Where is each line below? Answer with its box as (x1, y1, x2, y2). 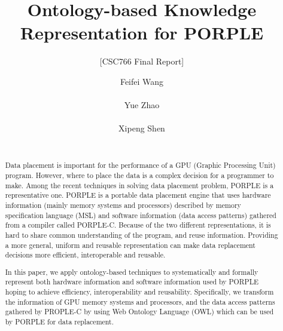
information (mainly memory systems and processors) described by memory (5, 200, 241, 210)
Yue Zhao (124, 99, 160, 111)
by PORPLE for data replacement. (5, 317, 114, 326)
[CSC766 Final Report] (99, 55, 184, 68)
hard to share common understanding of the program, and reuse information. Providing (5, 229, 278, 240)
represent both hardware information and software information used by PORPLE (5, 277, 259, 287)
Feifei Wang (120, 75, 164, 87)
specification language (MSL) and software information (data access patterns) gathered (5, 210, 276, 220)
